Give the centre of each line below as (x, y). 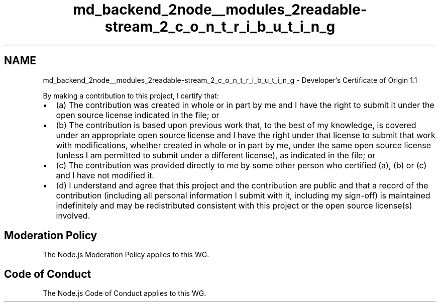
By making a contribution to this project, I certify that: (131, 95)
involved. (73, 215)
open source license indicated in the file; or (138, 115)
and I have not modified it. (105, 175)
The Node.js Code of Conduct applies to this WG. (125, 293)
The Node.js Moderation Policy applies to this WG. (126, 255)
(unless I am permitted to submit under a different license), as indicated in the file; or (216, 155)
